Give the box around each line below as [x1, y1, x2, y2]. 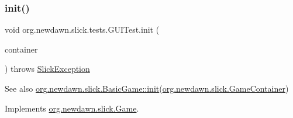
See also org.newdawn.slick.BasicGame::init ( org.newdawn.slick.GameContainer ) [5, 82, 289, 94]
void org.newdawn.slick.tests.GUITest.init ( [5, 23, 160, 36]
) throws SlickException [5, 63, 90, 75]
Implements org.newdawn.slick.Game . [5, 102, 139, 114]
